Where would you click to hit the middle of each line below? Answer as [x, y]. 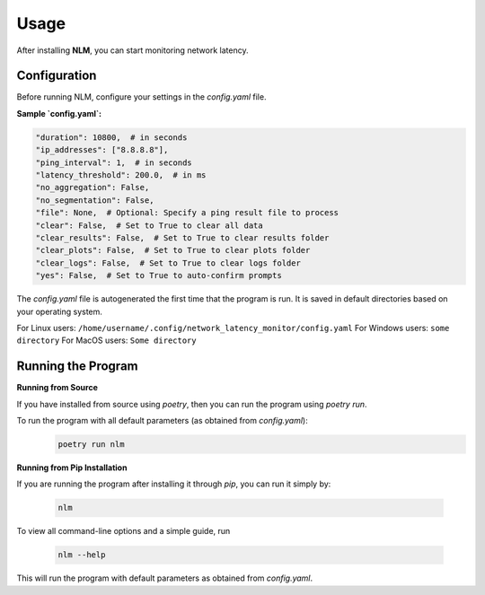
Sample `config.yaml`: [59, 113]
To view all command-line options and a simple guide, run [123, 531]
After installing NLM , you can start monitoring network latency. [132, 50]
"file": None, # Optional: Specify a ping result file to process [187, 213]
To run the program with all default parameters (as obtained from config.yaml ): [163, 420]
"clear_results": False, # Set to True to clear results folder [182, 237]
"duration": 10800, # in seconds [111, 137]
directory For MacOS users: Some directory [106, 340]
